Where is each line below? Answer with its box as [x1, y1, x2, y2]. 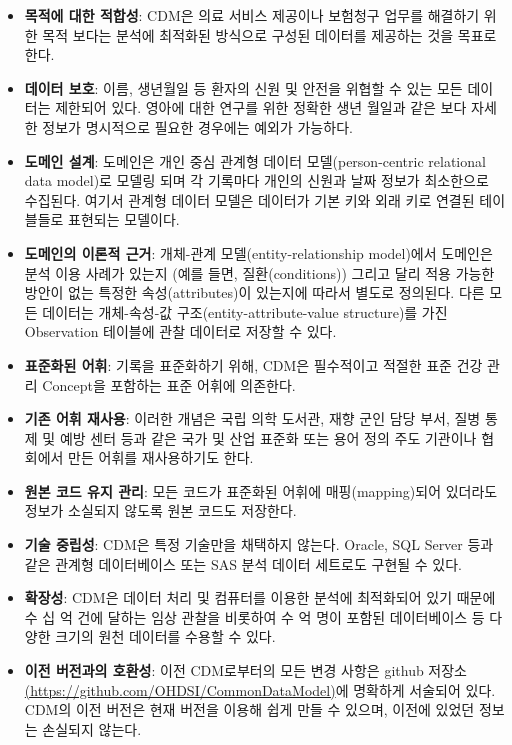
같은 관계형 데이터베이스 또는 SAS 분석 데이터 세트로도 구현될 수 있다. [24, 553, 463, 574]
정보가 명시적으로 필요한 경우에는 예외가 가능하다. [42, 116, 353, 137]
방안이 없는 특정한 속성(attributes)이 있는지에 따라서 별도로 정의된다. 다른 [24, 282, 485, 303]
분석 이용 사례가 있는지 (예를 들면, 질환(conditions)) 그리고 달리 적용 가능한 [24, 262, 495, 283]
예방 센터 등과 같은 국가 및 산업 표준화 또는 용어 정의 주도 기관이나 [59, 427, 477, 448]
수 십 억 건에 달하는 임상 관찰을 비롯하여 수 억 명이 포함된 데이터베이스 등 [24, 606, 485, 627]
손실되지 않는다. [42, 718, 142, 739]
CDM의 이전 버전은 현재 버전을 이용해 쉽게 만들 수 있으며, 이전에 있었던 [24, 699, 475, 720]
